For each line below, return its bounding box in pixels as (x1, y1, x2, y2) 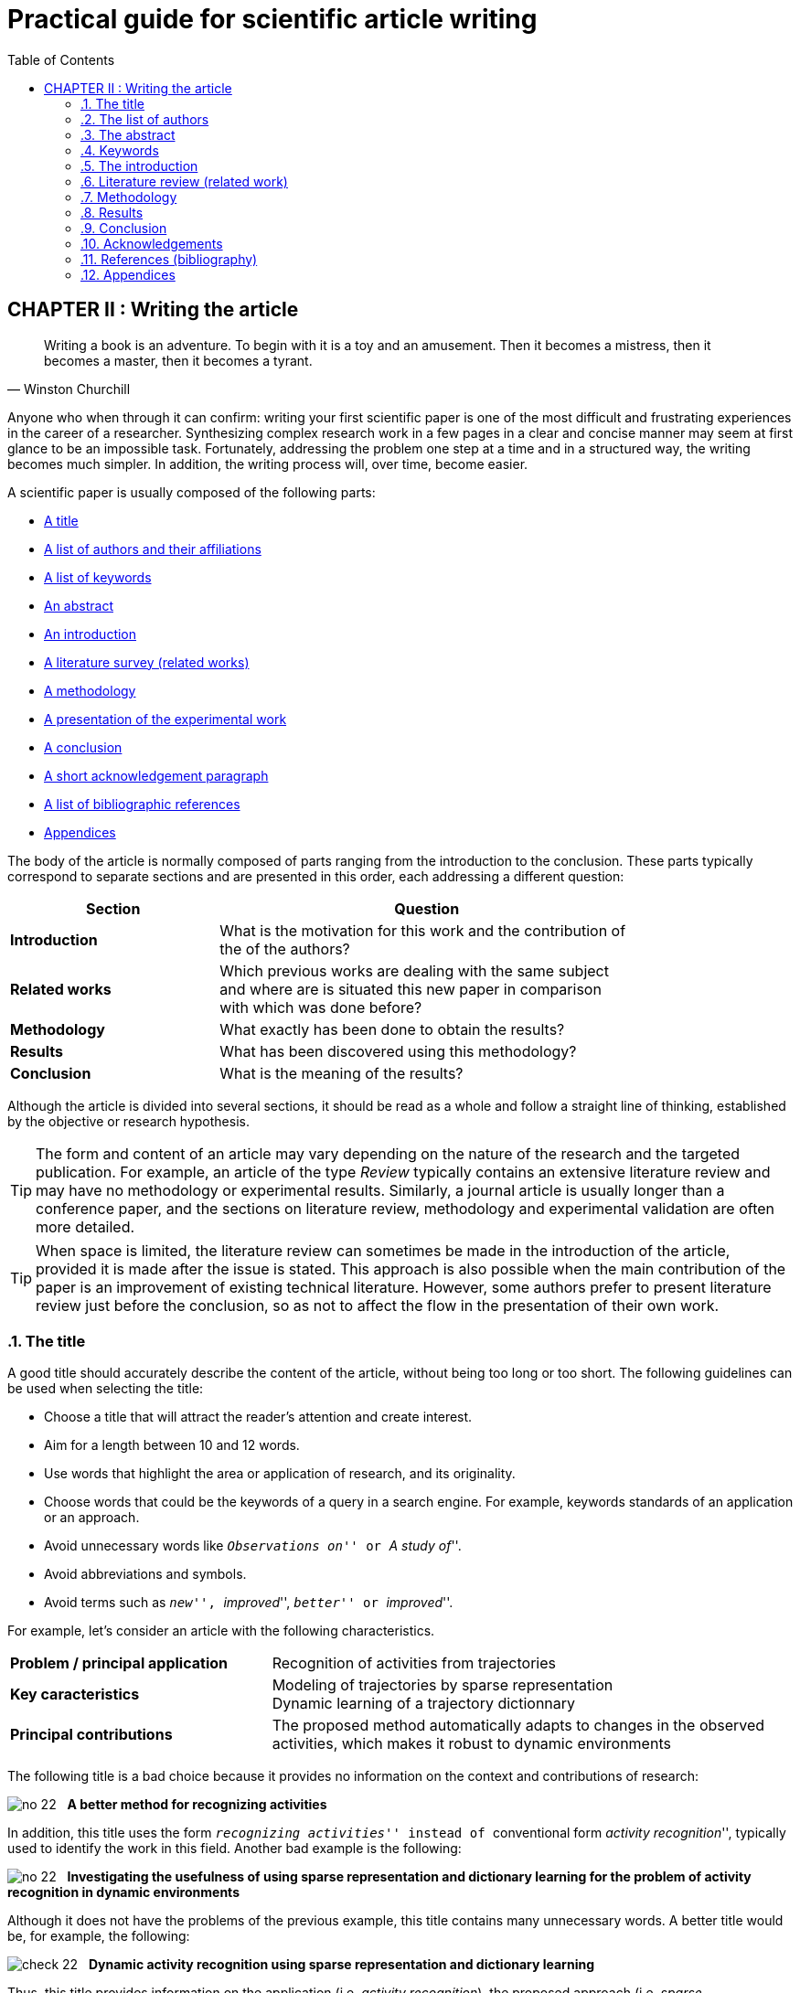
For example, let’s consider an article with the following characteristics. (7, 1623, 435, 1639)
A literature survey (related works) (44, 654, 250, 670)
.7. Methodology (80, 188, 177, 205)
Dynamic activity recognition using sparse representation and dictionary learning (88, 1956, 594, 1973)
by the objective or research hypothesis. (7, 1113, 250, 1129)
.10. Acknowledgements (80, 235, 223, 251)
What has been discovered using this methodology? (219, 1041, 577, 1060)
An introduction (44, 625, 137, 642)
